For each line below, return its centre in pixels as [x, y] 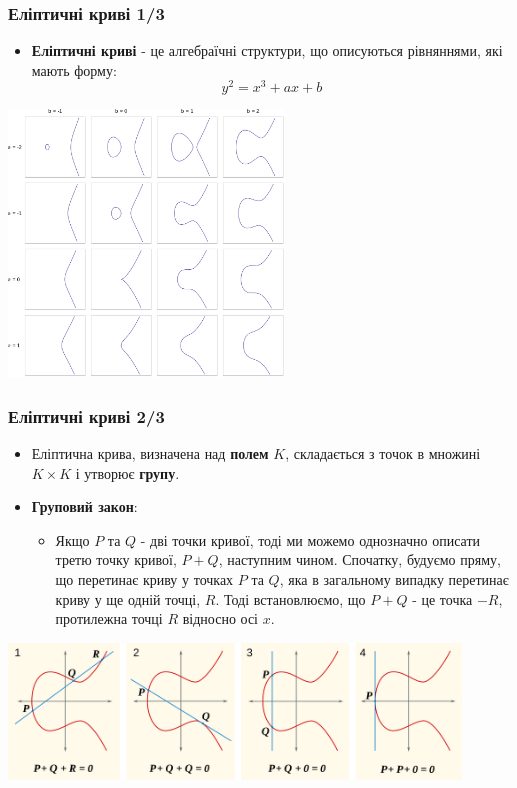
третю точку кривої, [116, 559]
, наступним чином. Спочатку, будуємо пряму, [359, 559]
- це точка [442, 598]
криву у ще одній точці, [128, 598]
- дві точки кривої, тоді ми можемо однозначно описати [310, 539]
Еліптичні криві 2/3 [86, 415]
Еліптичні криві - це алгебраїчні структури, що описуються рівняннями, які [267, 50]
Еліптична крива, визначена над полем [150, 453]
